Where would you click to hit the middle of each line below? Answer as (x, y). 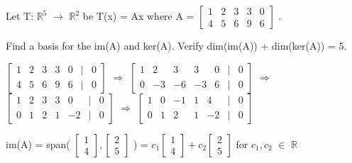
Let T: (20, 16)
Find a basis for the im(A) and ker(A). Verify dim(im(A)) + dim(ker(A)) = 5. (176, 45)
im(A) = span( (38, 144)
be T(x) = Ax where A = (138, 16)
